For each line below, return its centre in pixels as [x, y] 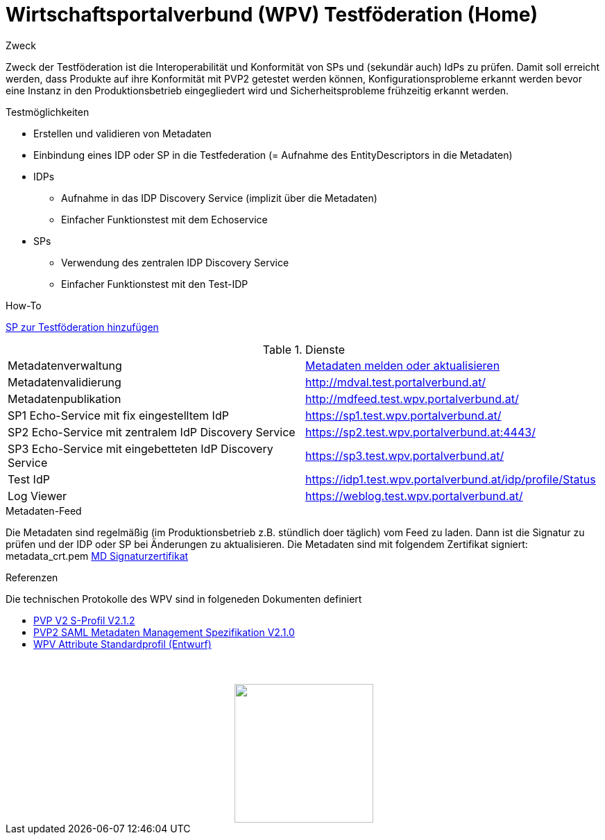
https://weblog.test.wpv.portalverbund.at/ [414, 496]
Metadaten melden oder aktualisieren [403, 365]
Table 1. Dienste [304, 349]
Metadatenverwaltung [65, 365]
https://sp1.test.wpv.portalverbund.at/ [403, 415]
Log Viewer [37, 496]
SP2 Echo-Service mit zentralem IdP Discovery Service [152, 432]
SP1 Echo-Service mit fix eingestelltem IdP [118, 415]
